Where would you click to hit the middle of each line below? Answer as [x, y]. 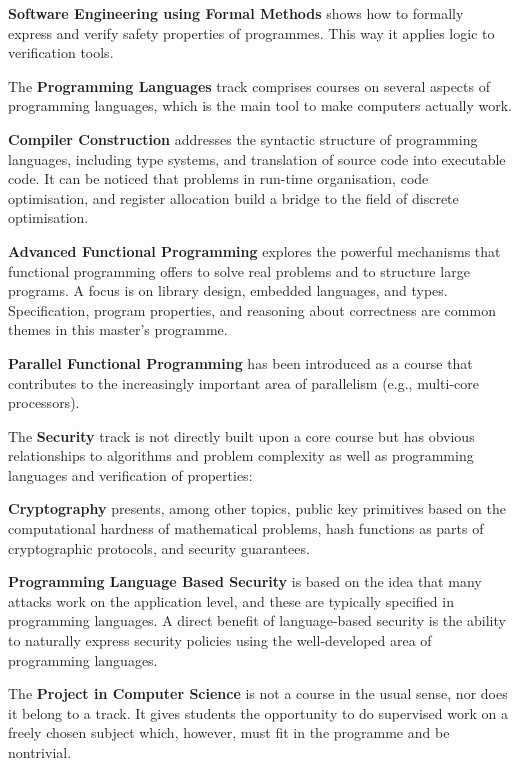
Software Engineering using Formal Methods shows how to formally [236, 13]
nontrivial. [40, 752]
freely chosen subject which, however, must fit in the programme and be [229, 732]
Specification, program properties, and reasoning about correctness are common [252, 309]
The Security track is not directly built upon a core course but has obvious [241, 435]
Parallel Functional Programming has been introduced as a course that [240, 362]
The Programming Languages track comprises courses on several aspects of [249, 85]
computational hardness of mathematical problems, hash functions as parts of [246, 528]
